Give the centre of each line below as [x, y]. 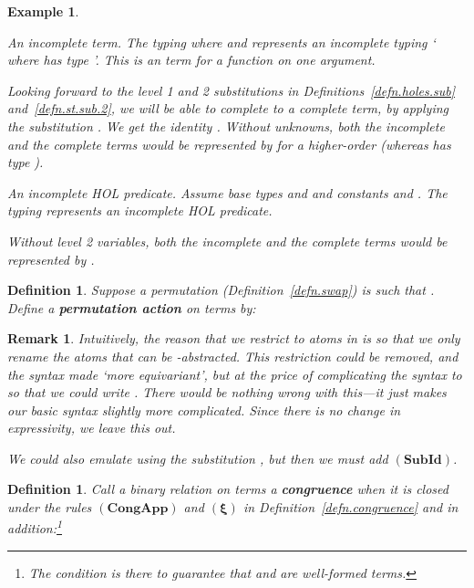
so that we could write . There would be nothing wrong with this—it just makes [227, 392]
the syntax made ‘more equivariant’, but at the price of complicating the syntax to [235, 374]
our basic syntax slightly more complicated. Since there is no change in [204, 409]
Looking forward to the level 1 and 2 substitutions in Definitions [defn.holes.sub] [231, 90]
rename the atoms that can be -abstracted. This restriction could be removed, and [233, 356]
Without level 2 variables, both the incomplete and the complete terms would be [227, 241]
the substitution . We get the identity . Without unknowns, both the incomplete [226, 126]
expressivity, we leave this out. [92, 428]
